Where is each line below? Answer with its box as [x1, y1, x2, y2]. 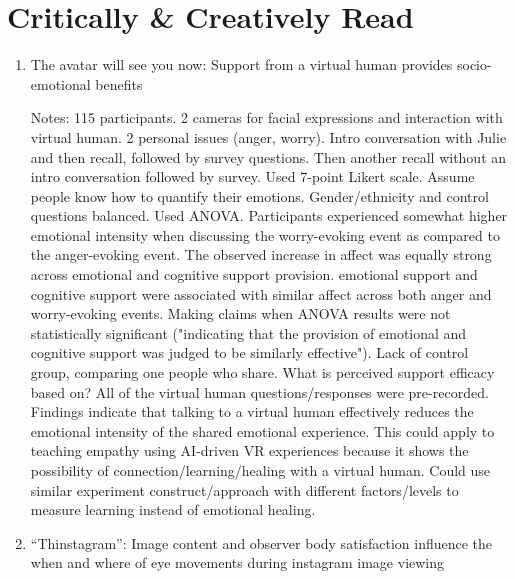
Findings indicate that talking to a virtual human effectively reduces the [30, 401, 474, 422]
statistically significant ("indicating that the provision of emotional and [30, 322, 467, 343]
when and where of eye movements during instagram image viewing [30, 552, 445, 573]
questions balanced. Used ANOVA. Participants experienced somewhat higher [30, 205, 508, 226]
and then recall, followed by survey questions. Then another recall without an [30, 146, 507, 167]
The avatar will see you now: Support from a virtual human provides [30, 54, 453, 75]
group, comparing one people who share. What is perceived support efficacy [30, 362, 495, 383]
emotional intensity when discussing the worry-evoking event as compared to [30, 224, 500, 245]
